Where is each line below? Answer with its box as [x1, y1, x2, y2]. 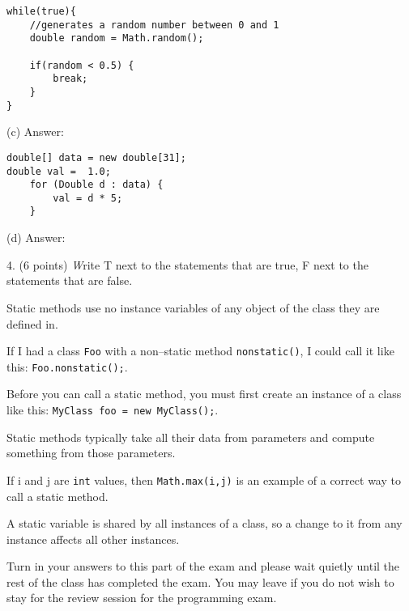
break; [53, 73, 88, 85]
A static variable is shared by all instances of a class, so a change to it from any [6, 515, 403, 532]
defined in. [6, 315, 58, 332]
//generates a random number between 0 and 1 [29, 19, 279, 31]
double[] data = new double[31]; [6, 151, 186, 163]
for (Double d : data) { [29, 179, 164, 191]
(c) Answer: [6, 123, 64, 140]
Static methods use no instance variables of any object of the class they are [6, 299, 380, 316]
